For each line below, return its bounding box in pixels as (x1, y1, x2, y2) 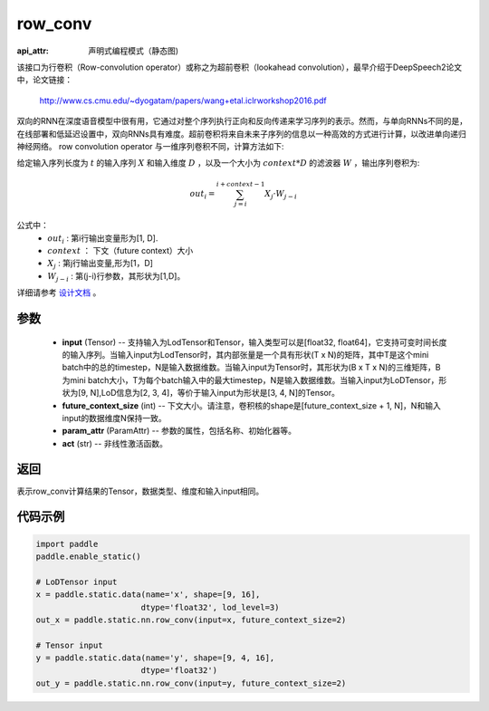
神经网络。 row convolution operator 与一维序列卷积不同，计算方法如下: (16, 140, 284, 151)
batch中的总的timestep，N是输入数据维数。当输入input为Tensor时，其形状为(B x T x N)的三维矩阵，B (62, 362, 441, 373)
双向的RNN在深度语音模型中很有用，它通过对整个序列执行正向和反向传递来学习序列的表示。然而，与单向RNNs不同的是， (16, 116, 468, 127)
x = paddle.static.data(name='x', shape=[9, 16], (35, 590, 261, 600)
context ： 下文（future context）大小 (47, 245, 194, 255)
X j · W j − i (264, 188, 298, 201)
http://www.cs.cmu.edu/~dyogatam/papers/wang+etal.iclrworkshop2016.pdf (39, 95, 327, 106)
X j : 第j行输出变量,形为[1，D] (47, 258, 154, 271)
